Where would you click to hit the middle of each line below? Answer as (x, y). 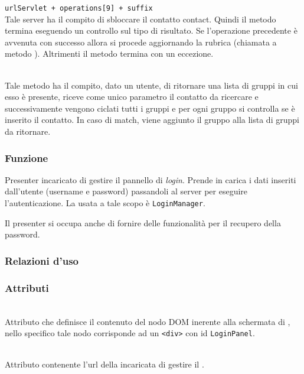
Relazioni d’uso (42, 260)
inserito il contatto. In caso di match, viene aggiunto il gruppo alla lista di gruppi (152, 120)
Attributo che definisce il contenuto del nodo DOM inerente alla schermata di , (148, 321)
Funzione (27, 157)
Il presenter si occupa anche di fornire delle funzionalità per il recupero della (143, 222)
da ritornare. (28, 131)
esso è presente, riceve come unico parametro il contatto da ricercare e (132, 97)
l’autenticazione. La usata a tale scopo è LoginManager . (105, 203)
